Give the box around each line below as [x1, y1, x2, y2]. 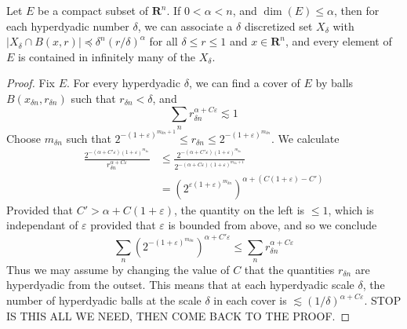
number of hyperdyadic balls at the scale [6, 292, 202, 309]
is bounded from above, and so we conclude [168, 217, 377, 233]
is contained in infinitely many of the [18, 48, 196, 64]
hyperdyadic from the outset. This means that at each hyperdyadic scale [6, 276, 354, 293]
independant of [6, 217, 78, 233]
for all [149, 33, 178, 49]
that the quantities [244, 261, 335, 277]
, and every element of [285, 33, 392, 49]
